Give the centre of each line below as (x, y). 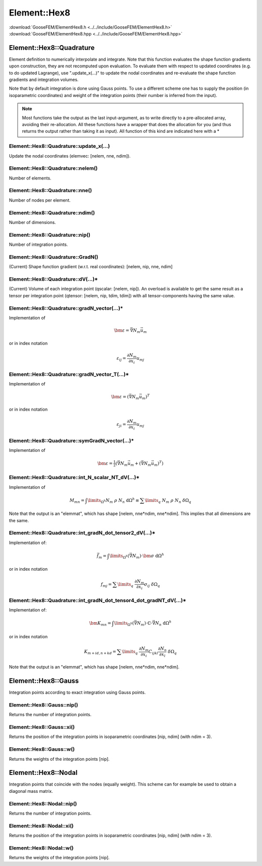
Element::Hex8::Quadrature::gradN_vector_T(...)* (69, 374)
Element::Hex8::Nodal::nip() (43, 803)
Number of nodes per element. (40, 200)
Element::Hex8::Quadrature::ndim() (52, 212)
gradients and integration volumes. (44, 80)
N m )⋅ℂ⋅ (144, 624)
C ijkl (153, 652)
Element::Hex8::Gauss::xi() (42, 727)
